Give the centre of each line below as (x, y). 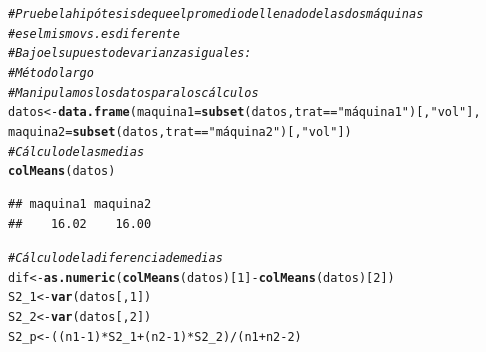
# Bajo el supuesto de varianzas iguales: (130, 53)
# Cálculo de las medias (76, 151)
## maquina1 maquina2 (80, 203)
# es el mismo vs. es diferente (94, 33)
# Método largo (51, 72)
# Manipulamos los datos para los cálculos (133, 92)
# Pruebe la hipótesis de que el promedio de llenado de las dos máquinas (216, 14)
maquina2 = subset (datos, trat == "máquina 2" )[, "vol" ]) (180, 131)
